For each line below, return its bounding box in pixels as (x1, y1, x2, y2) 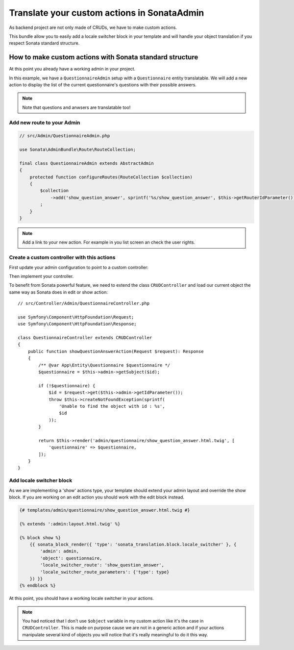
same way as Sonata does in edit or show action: (9, 289, 108, 295)
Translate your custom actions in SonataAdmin (9, 7, 204, 18)
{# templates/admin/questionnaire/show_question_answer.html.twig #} (19, 507, 190, 513)
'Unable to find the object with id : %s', (59, 403, 165, 409)
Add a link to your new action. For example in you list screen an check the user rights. (22, 239, 196, 245)
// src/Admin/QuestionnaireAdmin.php (19, 133, 110, 139)
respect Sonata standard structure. (9, 40, 80, 46)
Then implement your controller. (9, 273, 74, 279)
